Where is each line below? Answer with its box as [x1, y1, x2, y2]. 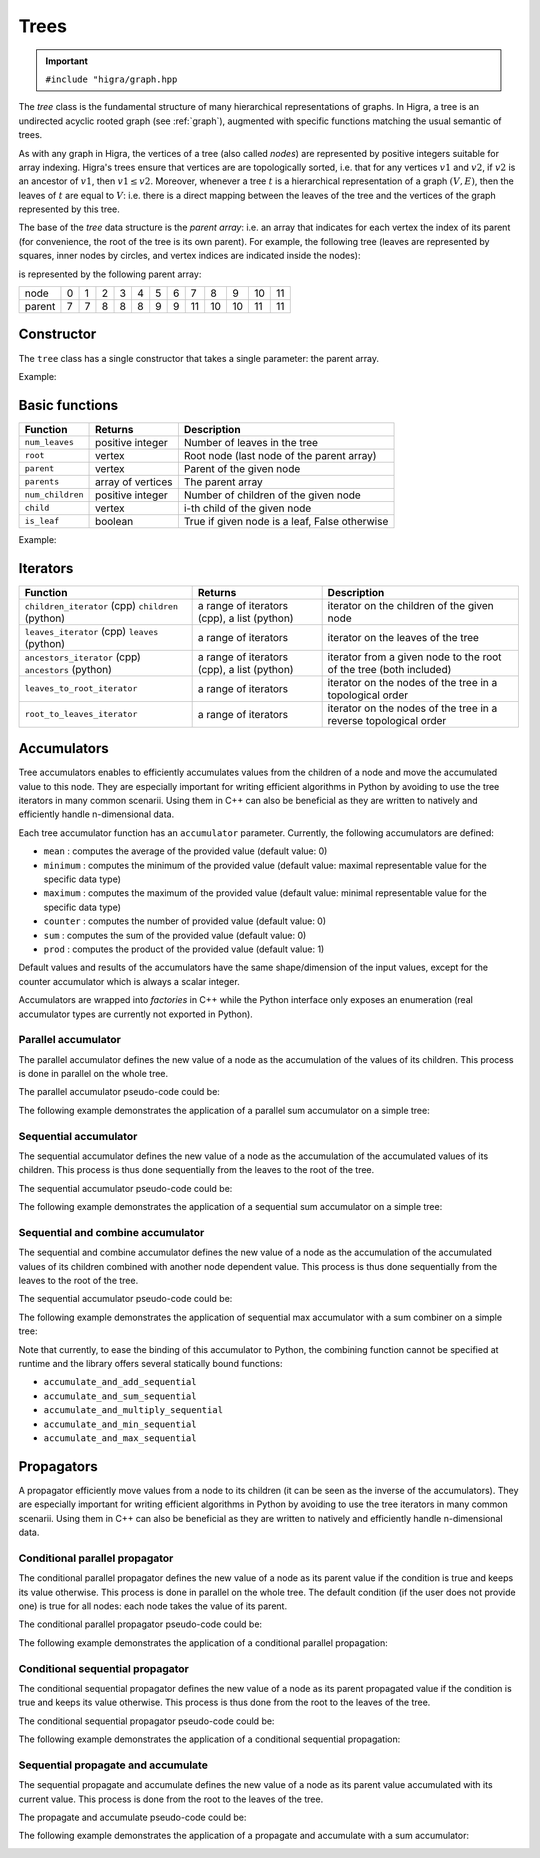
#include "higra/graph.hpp [45, 73, 178, 85]
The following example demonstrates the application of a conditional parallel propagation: [18, 1636, 389, 1649]
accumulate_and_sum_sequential [43, 1390, 197, 1402]
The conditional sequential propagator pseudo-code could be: [18, 1715, 275, 1727]
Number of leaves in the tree [183, 435, 319, 449]
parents [24, 476, 60, 487]
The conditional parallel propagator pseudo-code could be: [18, 1618, 263, 1630]
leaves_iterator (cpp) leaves [24, 624, 159, 638]
